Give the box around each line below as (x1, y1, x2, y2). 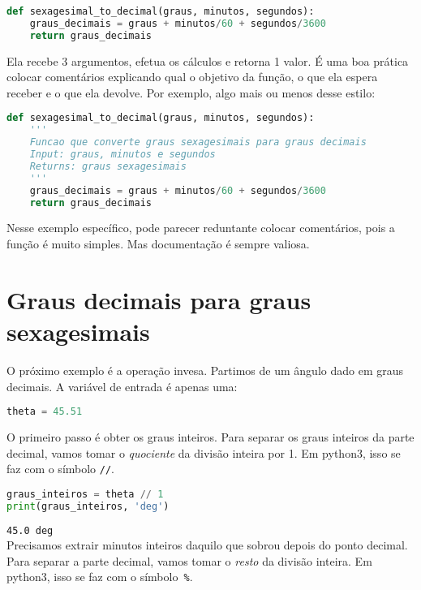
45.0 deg (6, 524, 54, 536)
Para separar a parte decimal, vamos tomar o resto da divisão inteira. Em (6, 552, 372, 569)
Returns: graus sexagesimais (29, 160, 187, 172)
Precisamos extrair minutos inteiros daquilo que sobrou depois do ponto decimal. (6, 536, 408, 553)
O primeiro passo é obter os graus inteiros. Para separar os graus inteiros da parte (6, 428, 415, 445)
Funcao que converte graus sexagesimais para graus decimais (29, 136, 367, 149)
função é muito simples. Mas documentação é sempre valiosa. (6, 235, 310, 252)
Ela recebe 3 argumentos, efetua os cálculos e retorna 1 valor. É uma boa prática (6, 52, 409, 69)
